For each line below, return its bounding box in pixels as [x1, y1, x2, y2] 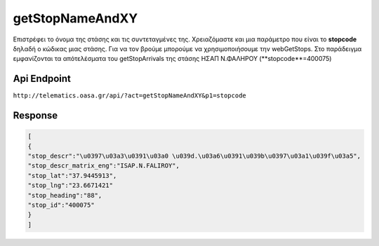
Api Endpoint [13, 73, 72, 85]
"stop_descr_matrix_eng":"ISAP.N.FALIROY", [27, 162, 180, 170]
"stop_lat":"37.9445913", [27, 172, 117, 179]
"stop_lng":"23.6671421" [27, 182, 114, 189]
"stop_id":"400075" [27, 200, 95, 209]
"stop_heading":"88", [27, 191, 102, 199]
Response [13, 109, 58, 122]
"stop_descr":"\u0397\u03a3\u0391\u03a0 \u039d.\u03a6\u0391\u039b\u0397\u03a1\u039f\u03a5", [27, 152, 361, 160]
